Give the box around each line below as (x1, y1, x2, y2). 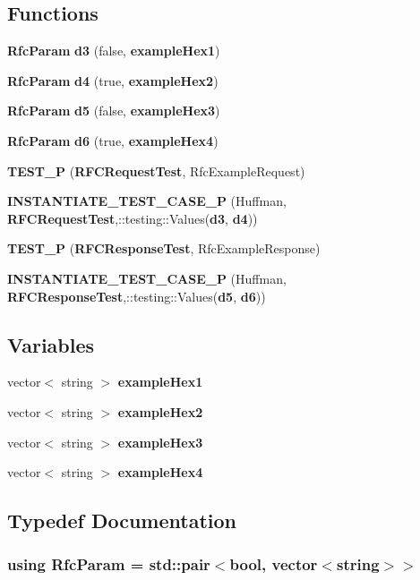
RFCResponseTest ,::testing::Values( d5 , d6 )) (7, 286, 266, 305)
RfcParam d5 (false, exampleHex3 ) (7, 101, 220, 120)
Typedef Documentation (7, 507, 236, 534)
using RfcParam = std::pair (7, 553, 210, 576)
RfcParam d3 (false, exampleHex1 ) (7, 41, 220, 60)
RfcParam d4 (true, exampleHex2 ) (7, 71, 219, 90)
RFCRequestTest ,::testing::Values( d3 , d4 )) (7, 209, 258, 227)
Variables (7, 330, 95, 358)
